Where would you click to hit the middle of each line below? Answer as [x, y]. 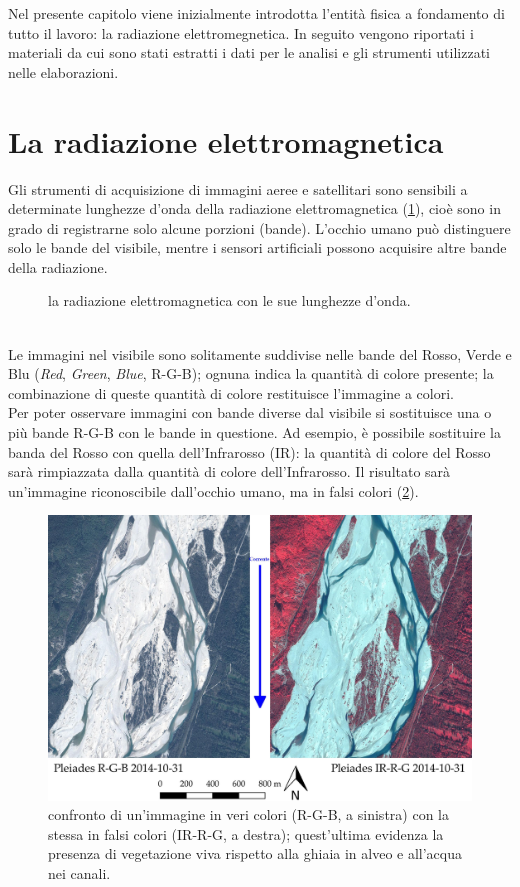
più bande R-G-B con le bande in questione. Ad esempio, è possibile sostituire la [254, 432]
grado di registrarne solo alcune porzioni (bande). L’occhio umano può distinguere [259, 227]
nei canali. [79, 873]
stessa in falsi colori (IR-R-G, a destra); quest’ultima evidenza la [246, 833]
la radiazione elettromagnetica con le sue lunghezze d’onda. [229, 300]
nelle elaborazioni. [63, 71]
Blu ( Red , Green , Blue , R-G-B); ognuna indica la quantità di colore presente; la [251, 373]
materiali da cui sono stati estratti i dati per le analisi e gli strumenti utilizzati [249, 52]
